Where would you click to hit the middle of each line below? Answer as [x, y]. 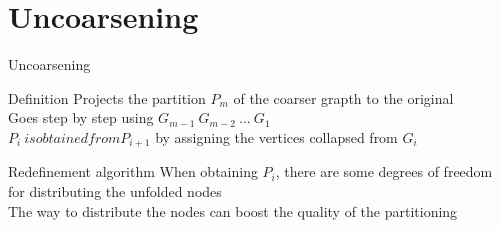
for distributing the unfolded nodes [115, 190]
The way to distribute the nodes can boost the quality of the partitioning [233, 210]
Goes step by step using [81, 117]
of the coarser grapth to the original [343, 97]
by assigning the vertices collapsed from [276, 136]
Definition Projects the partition [107, 97]
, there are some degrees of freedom [384, 171]
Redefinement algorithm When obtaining [133, 171]
